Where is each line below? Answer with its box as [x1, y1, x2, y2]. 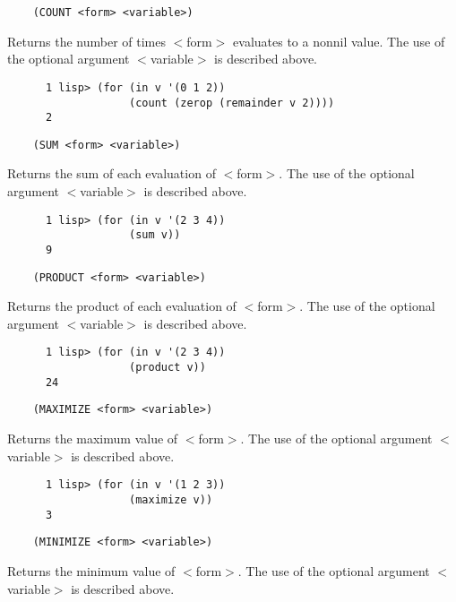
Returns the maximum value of [7, 429, 178, 448]
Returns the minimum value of [7, 561, 176, 580]
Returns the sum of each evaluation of [7, 164, 216, 183]
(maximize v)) [129, 493, 213, 506]
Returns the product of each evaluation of [7, 297, 237, 315]
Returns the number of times [7, 31, 166, 50]
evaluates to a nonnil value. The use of [233, 31, 445, 50]
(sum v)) [129, 228, 181, 242]
